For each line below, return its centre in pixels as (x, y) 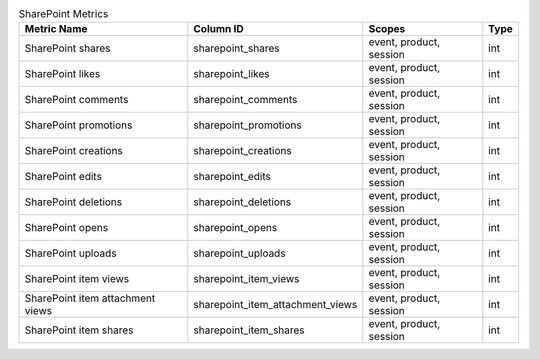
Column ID (218, 29)
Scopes (387, 29)
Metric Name (56, 29)
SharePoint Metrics (63, 14)
